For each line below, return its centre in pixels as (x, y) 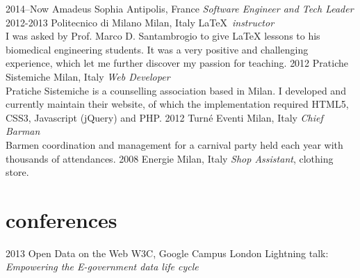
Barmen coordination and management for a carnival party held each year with (174, 144)
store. (17, 172)
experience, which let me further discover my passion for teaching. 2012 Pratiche (177, 63)
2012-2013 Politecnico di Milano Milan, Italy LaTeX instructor (140, 22)
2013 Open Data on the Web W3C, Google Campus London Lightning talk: (167, 253)
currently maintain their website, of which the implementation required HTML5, (177, 104)
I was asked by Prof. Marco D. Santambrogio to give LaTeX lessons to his (163, 36)
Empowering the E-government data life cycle (102, 267)
